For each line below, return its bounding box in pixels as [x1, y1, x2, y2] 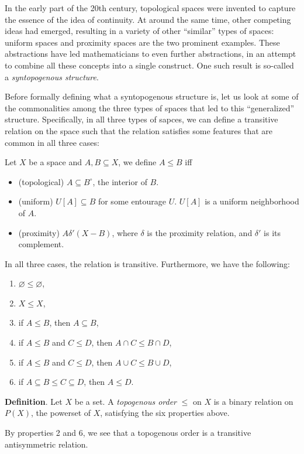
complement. [18, 238, 64, 250]
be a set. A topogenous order [74, 395, 177, 407]
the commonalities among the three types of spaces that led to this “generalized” [5, 101, 295, 114]
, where [112, 226, 138, 238]
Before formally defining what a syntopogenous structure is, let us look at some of [5, 90, 299, 103]
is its [264, 226, 281, 238]
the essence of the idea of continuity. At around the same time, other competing [5, 13, 291, 25]
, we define [118, 156, 157, 168]
